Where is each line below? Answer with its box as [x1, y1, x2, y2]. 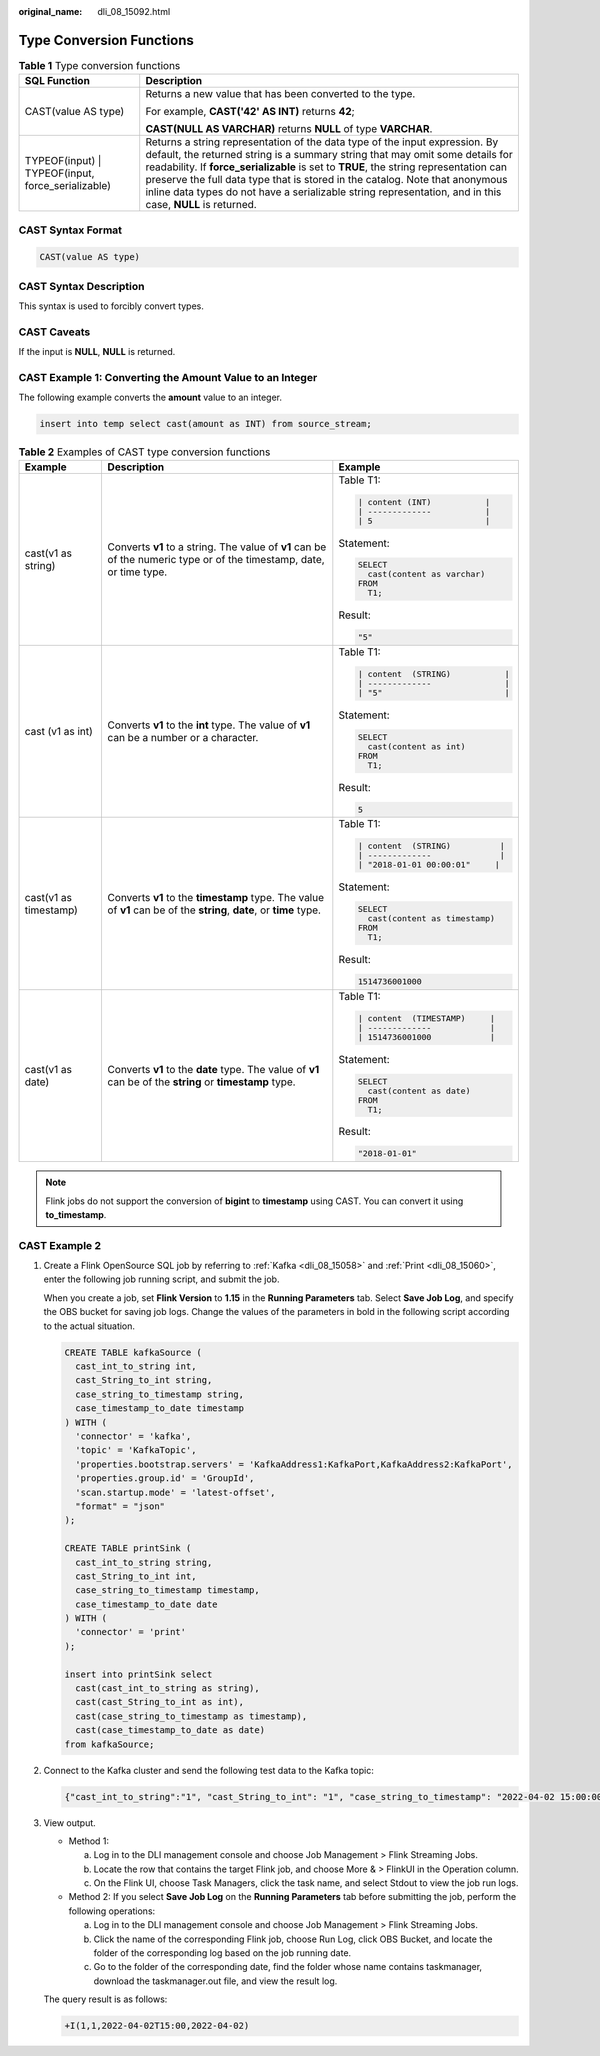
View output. [43, 1816, 97, 1829]
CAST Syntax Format [18, 223, 123, 237]
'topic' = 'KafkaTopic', [75, 1445, 197, 1456]
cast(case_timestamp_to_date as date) [75, 1725, 265, 1736]
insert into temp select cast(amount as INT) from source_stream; [39, 418, 372, 430]
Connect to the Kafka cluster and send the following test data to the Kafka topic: [43, 1764, 374, 1776]
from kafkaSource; [64, 1738, 155, 1750]
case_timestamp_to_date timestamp [75, 1403, 245, 1414]
